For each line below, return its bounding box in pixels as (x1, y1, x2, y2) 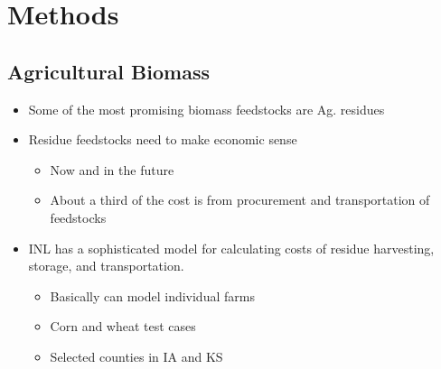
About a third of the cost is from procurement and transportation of (50, 190, 430, 209)
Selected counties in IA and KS (50, 346, 223, 365)
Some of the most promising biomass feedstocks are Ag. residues (28, 99, 385, 118)
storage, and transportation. (28, 256, 184, 275)
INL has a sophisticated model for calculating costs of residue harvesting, (28, 238, 435, 257)
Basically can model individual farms (50, 286, 255, 305)
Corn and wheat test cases (50, 317, 196, 336)
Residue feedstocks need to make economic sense (28, 130, 297, 149)
